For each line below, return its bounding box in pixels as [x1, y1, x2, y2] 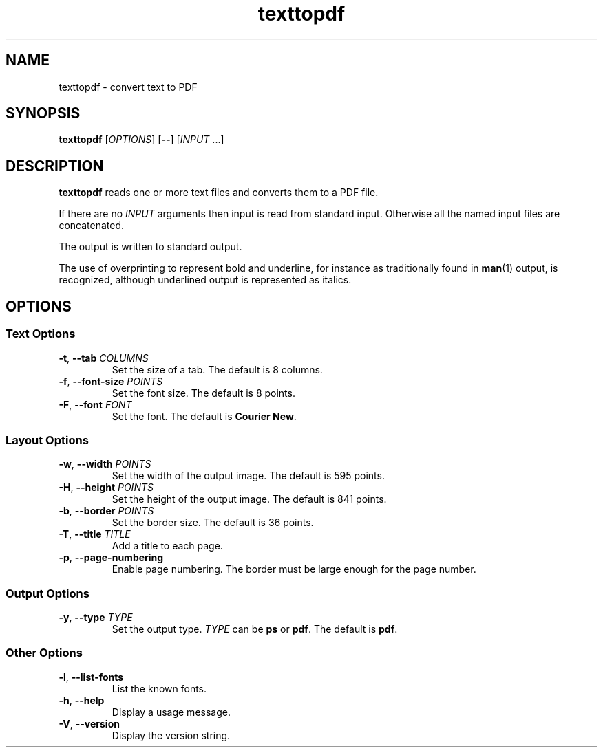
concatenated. [59, 219, 124, 232]
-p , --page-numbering [59, 552, 164, 564]
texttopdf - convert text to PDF [59, 80, 198, 93]
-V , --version [59, 717, 120, 730]
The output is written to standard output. [59, 241, 242, 253]
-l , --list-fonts [59, 670, 124, 683]
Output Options [6, 586, 89, 600]
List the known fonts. [112, 682, 207, 695]
